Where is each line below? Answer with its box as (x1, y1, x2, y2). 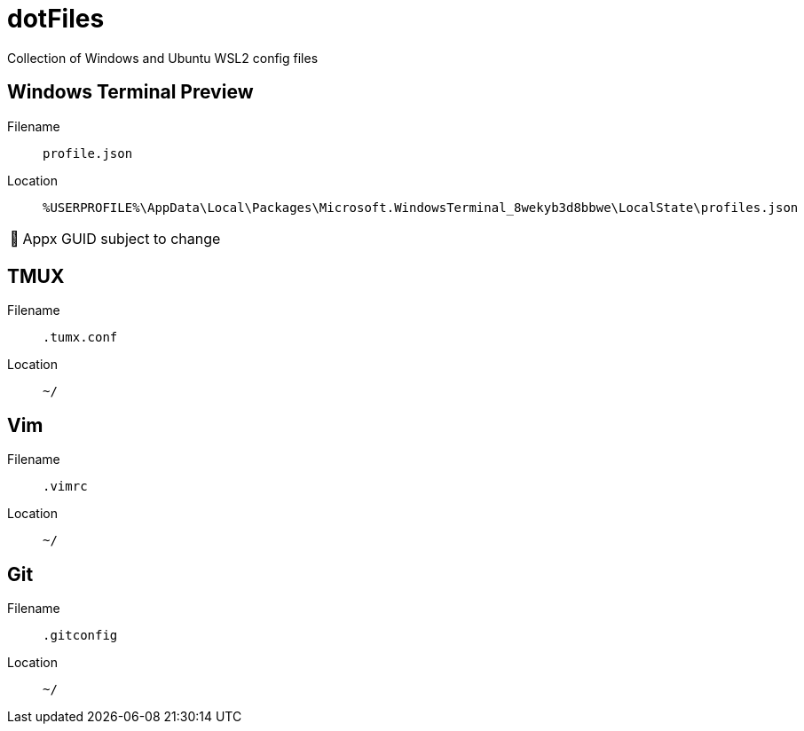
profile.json (43, 145, 133, 161)
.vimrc (43, 479, 88, 494)
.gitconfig (43, 628, 118, 643)
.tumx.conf (43, 330, 118, 345)
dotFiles (7, 4, 105, 34)
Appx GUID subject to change (22, 229, 221, 248)
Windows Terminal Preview (7, 81, 254, 104)
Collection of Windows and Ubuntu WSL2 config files (7, 50, 319, 66)
